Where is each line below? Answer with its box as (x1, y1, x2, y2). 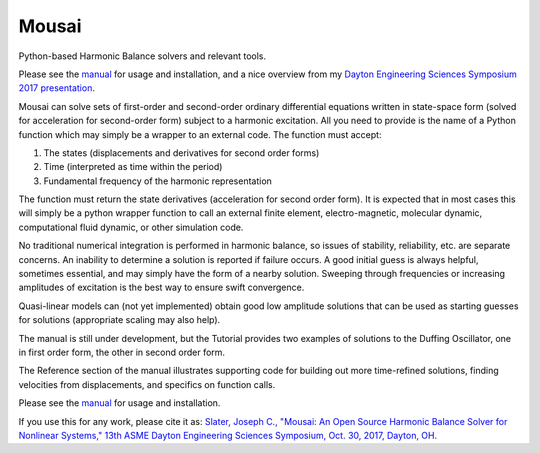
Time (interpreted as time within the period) (43, 161, 223, 173)
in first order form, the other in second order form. (18, 346, 225, 358)
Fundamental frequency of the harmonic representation (43, 175, 272, 187)
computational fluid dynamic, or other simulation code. (18, 221, 244, 233)
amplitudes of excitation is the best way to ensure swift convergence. (18, 281, 305, 294)
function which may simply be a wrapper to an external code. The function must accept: (18, 128, 382, 140)
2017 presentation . (18, 82, 95, 94)
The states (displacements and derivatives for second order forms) (43, 146, 320, 159)
